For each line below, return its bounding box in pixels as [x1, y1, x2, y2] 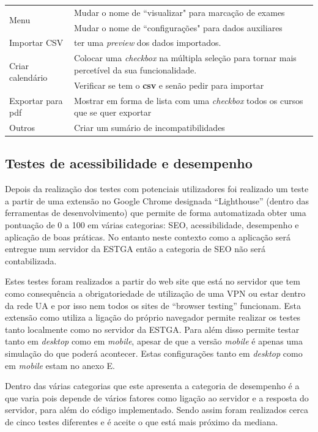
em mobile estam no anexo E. [5, 359, 116, 371]
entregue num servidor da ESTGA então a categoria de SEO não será [5, 242, 265, 255]
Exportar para [9, 94, 63, 106]
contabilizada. [5, 254, 57, 267]
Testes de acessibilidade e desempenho [5, 154, 253, 173]
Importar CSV [9, 36, 64, 49]
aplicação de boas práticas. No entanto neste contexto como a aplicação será [5, 230, 290, 243]
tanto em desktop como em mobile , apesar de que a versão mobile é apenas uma [5, 335, 303, 348]
